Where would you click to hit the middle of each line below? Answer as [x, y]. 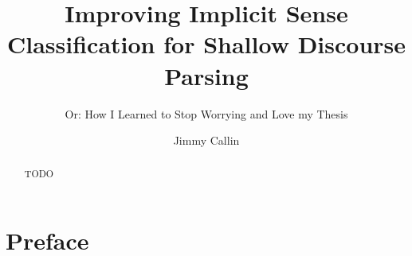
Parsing [206, 75]
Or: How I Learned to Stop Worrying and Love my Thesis [206, 113]
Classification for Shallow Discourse [206, 44]
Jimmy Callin [206, 140]
